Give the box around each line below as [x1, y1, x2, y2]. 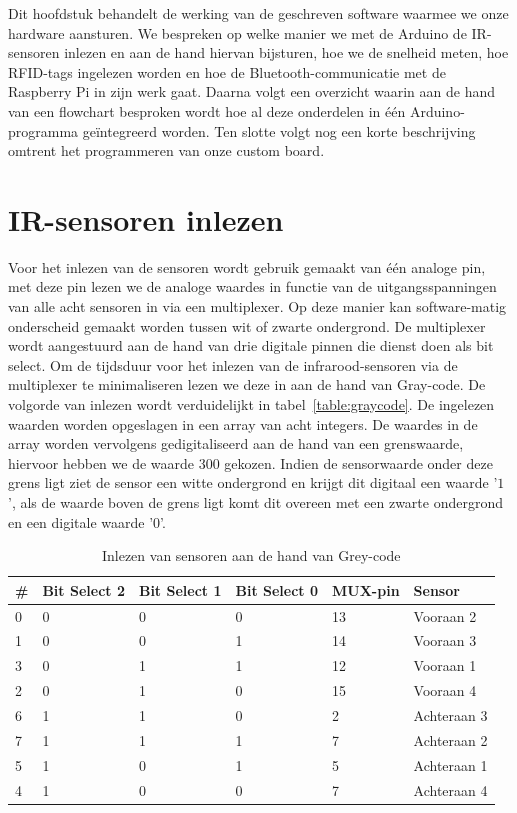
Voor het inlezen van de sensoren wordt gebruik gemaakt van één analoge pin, [8, 256, 486, 277]
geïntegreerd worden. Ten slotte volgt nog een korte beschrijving [82, 120, 476, 141]
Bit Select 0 [235, 579, 319, 600]
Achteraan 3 [413, 705, 488, 725]
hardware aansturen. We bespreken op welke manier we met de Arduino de [8, 22, 467, 43]
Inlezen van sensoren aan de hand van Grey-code [101, 545, 401, 566]
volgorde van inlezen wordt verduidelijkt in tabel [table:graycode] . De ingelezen [8, 394, 495, 415]
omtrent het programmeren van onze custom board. [8, 140, 325, 161]
